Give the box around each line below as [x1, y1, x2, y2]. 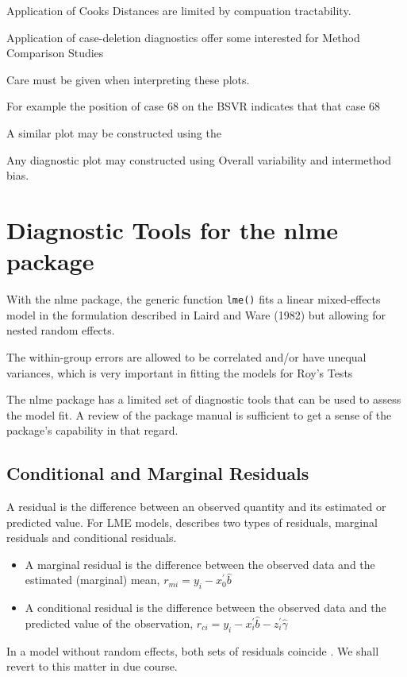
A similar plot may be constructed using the [6, 124, 221, 141]
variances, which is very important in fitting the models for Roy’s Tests [6, 364, 353, 381]
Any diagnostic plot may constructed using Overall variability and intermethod [6, 151, 391, 168]
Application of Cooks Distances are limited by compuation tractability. [6, 2, 351, 18]
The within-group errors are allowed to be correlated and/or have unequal [6, 348, 367, 365]
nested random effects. [6, 322, 115, 338]
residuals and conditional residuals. [6, 529, 177, 546]
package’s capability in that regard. [6, 422, 179, 439]
